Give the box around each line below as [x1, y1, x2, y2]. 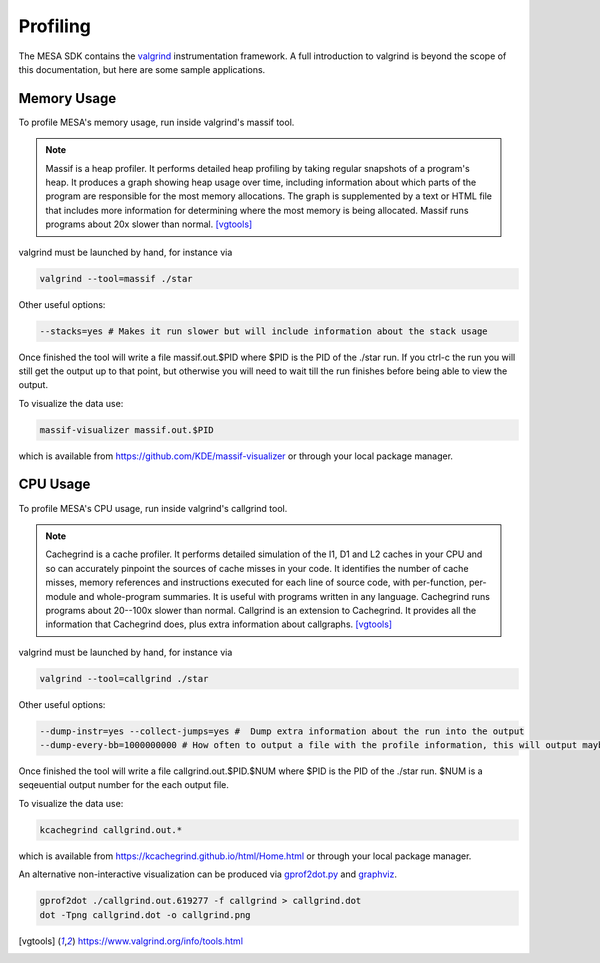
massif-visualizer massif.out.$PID [39, 424, 214, 435]
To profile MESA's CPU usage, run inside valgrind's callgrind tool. [18, 502, 288, 514]
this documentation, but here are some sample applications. [18, 63, 266, 75]
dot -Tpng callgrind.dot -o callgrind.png [39, 909, 251, 920]
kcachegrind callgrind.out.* [39, 824, 183, 835]
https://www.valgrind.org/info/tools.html [77, 935, 244, 947]
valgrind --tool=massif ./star [39, 273, 194, 284]
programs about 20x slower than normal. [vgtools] [45, 218, 253, 230]
